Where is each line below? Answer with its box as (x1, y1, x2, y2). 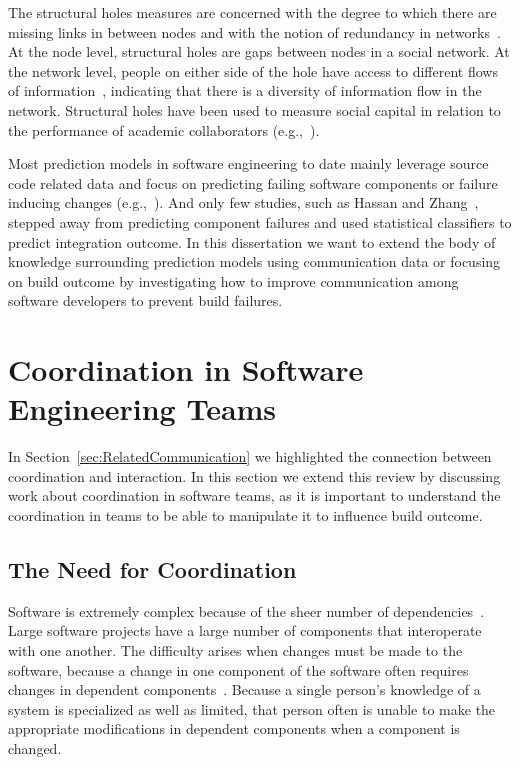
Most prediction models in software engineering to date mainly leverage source (8, 153, 489, 174)
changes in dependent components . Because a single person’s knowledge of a (8, 679, 481, 700)
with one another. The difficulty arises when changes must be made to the (8, 639, 463, 660)
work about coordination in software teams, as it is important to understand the (8, 485, 501, 506)
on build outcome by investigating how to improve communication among (8, 270, 459, 291)
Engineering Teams (8, 388, 277, 429)
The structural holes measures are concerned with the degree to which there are (8, 2, 497, 22)
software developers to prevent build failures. (8, 290, 283, 311)
